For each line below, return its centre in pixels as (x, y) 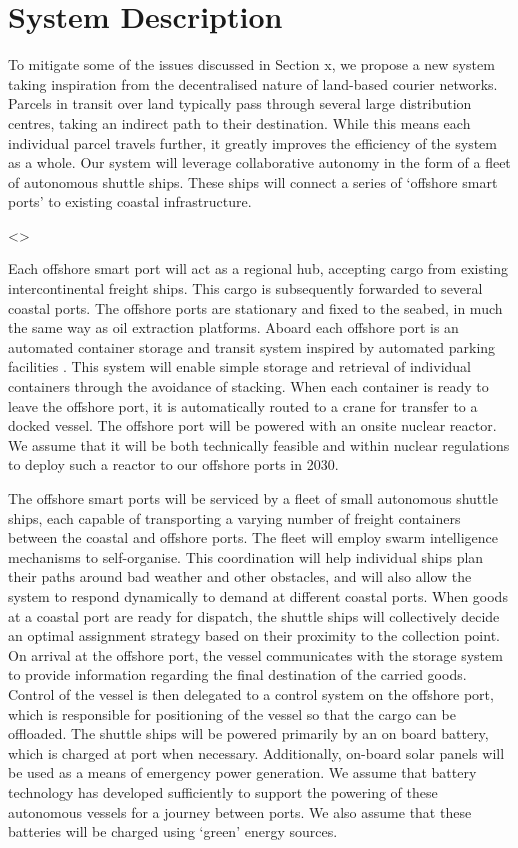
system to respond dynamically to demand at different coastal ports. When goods (258, 595)
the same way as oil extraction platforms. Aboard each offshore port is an (233, 327)
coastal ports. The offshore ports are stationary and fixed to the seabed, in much (255, 307)
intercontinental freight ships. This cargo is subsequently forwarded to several (245, 288)
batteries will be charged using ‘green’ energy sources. (173, 831)
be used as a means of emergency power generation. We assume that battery (242, 772)
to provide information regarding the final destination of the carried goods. (237, 674)
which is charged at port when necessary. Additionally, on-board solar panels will (256, 752)
